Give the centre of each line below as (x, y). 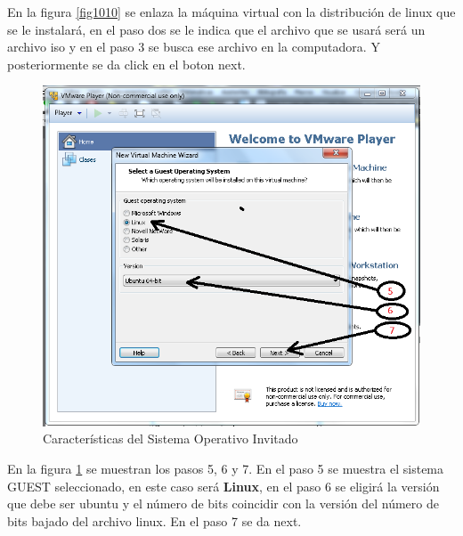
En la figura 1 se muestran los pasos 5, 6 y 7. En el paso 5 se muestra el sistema (226, 468)
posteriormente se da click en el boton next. (126, 64)
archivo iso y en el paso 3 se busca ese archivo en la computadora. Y (194, 47)
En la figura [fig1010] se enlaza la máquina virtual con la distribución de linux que (231, 12)
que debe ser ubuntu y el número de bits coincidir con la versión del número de (223, 504)
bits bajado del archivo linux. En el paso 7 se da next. (154, 520)
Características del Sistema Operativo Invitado (171, 439)
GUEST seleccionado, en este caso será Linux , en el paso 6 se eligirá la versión (223, 486)
